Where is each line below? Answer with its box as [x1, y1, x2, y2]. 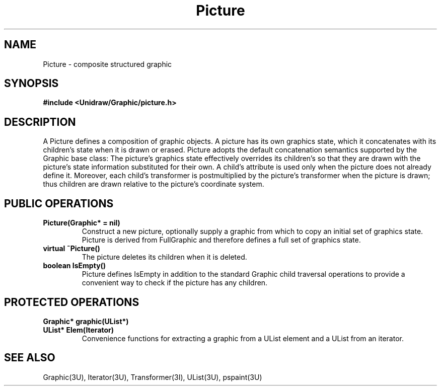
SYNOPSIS [4, 77, 59, 90]
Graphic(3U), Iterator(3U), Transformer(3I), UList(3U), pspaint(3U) [43, 372, 262, 381]
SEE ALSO [4, 351, 55, 364]
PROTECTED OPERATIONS [4, 295, 139, 308]
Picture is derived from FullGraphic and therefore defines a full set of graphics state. [82, 236, 361, 245]
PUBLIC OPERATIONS [4, 197, 114, 210]
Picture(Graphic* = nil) [43, 218, 120, 227]
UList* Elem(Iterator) [43, 325, 114, 334]
